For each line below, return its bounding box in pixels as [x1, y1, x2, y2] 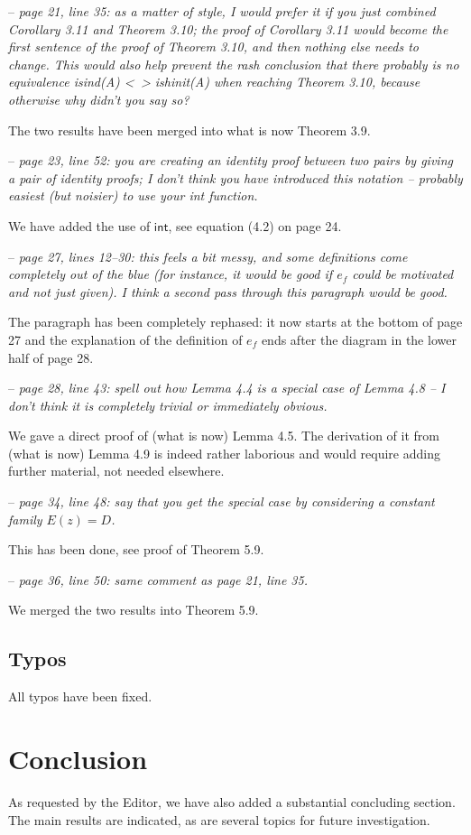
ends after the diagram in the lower [261, 329, 457, 348]
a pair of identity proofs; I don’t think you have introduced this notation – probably [8, 168, 463, 187]
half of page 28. [8, 348, 94, 366]
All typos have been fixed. [8, 687, 152, 706]
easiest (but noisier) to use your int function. [8, 186, 258, 205]
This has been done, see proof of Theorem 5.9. [8, 540, 264, 559]
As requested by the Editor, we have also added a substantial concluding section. [8, 792, 456, 811]
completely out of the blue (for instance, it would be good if [8, 264, 333, 283]
